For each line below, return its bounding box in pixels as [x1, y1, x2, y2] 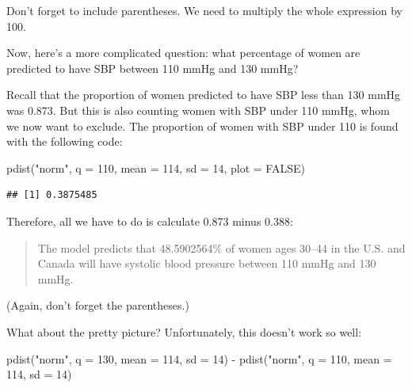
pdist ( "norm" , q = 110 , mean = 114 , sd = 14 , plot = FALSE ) [6, 159, 305, 176]
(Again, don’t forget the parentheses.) [6, 297, 189, 314]
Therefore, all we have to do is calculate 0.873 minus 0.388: [6, 212, 293, 229]
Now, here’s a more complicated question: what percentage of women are [6, 44, 360, 61]
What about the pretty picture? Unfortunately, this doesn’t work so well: [6, 323, 362, 340]
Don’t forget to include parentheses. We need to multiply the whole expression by [6, 2, 402, 18]
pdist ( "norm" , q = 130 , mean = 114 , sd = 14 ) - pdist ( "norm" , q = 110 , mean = [6, 350, 392, 367]
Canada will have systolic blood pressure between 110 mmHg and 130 [37, 255, 376, 272]
